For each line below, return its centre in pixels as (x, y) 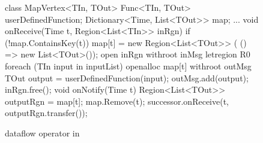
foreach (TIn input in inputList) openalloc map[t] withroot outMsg (128, 66)
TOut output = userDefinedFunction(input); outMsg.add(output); (127, 77)
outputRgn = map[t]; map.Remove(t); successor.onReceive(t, (117, 101)
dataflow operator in (42, 133)
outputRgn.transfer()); (46, 113)
